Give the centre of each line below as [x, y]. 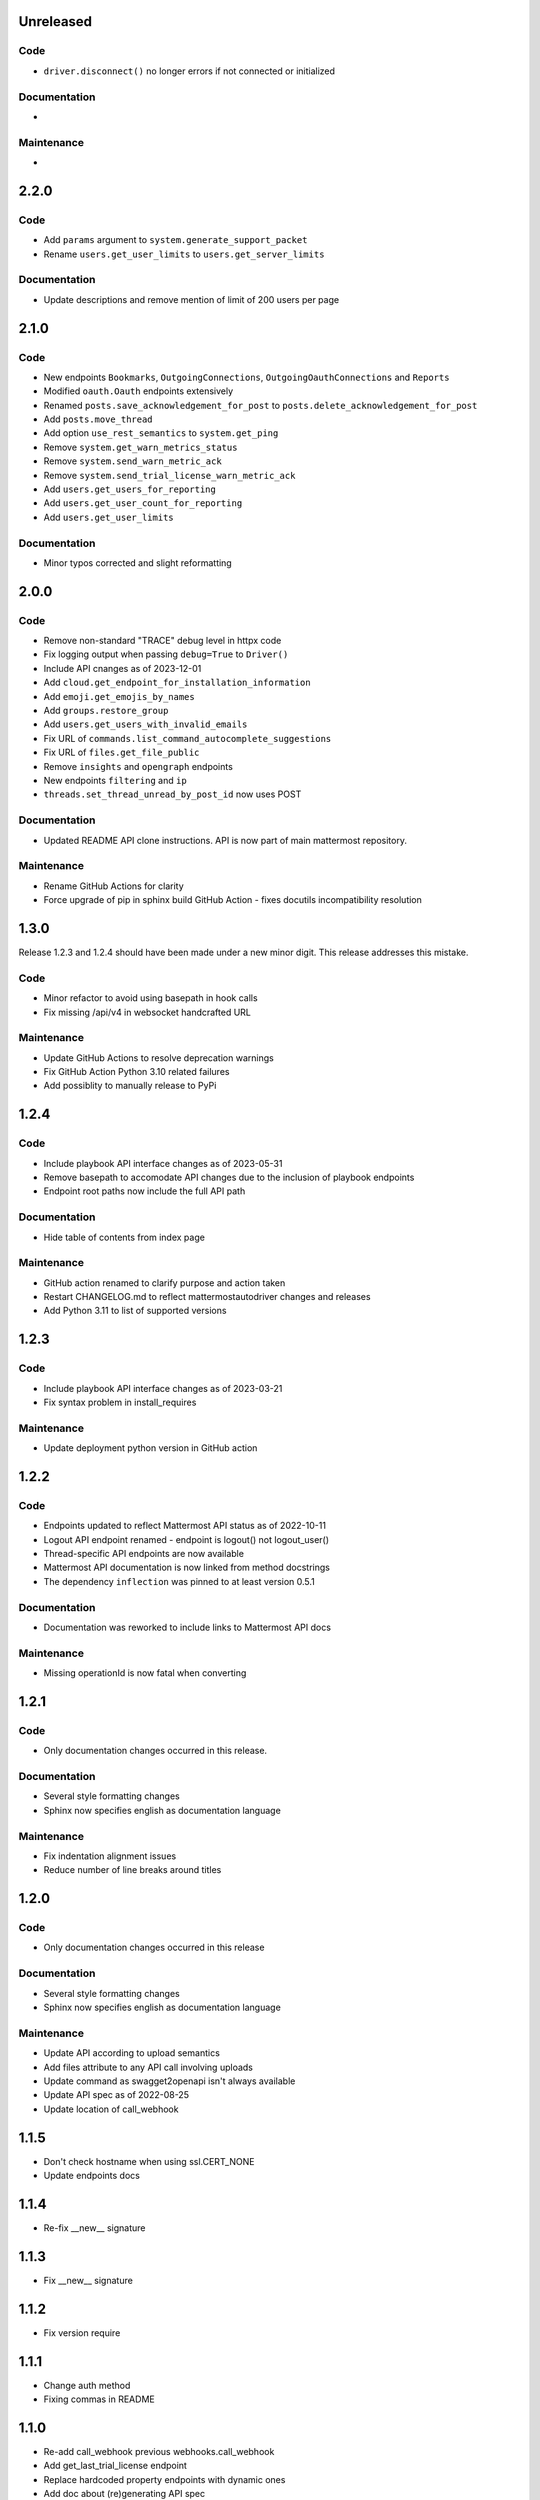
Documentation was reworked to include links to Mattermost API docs [187, 1627]
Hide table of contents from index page [124, 1237]
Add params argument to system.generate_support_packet [175, 240]
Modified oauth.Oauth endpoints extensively [138, 391]
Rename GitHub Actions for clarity [113, 886]
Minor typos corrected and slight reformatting [137, 562]
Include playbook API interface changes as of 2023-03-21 [163, 1388]
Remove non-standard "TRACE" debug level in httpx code [162, 641]
